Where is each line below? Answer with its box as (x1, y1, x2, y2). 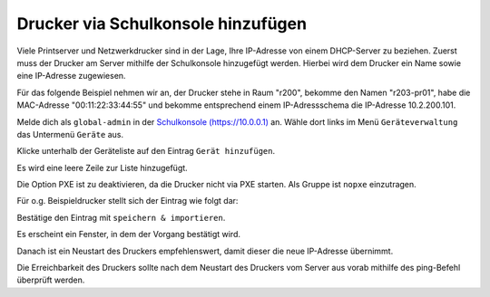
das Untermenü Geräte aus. (16, 129, 124, 139)
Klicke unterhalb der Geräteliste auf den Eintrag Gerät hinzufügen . (16, 146, 276, 157)
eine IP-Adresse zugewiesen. (16, 71, 126, 81)
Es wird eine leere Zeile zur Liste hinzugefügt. (16, 162, 188, 173)
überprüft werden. (16, 274, 85, 285)
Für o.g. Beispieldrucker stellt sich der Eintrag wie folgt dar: (16, 196, 239, 206)
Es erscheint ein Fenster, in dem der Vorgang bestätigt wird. (16, 229, 240, 240)
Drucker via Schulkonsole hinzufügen (16, 14, 308, 34)
